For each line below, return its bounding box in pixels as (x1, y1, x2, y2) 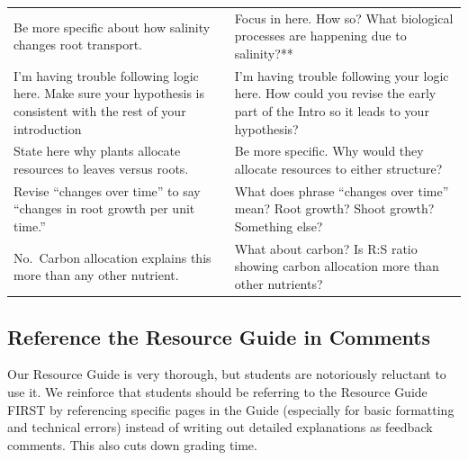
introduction (13, 119, 82, 138)
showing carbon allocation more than (234, 257, 439, 275)
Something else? (234, 217, 323, 236)
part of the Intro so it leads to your (234, 101, 429, 120)
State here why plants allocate (13, 141, 181, 160)
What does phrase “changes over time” (234, 181, 449, 200)
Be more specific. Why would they (234, 141, 424, 160)
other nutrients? (234, 275, 323, 293)
